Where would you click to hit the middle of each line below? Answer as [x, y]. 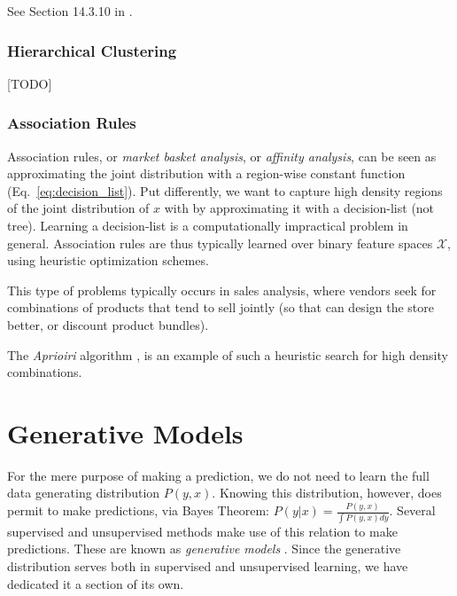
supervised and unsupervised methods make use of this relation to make [202, 531]
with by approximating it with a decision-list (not [299, 208]
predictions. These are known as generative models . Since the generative [204, 549]
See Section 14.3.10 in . [70, 11]
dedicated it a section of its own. [96, 583]
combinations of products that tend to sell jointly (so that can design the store [221, 307]
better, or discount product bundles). [108, 324]
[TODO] [30, 83]
